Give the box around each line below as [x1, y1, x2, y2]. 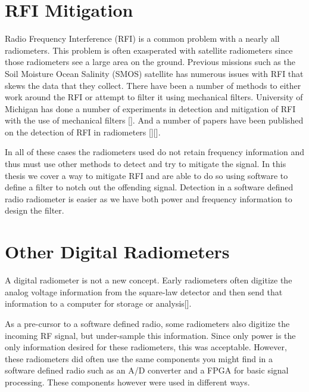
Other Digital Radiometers [5, 239, 230, 264]
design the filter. [5, 204, 64, 217]
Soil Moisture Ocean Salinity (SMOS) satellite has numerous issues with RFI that [5, 67, 304, 79]
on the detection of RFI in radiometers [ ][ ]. [5, 125, 161, 138]
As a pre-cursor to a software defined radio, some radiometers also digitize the [5, 317, 290, 329]
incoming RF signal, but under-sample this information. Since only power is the [5, 329, 296, 341]
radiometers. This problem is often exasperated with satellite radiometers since [5, 44, 293, 56]
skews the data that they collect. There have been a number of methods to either [5, 79, 301, 91]
